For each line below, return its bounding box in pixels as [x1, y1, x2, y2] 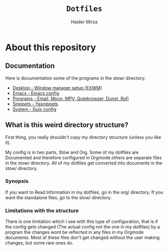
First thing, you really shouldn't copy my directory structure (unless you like [5, 134, 161, 140]
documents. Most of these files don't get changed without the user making [5, 234, 160, 240]
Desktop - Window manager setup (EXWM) [12, 85, 102, 91]
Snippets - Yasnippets [12, 101, 59, 107]
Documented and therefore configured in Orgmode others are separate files [5, 154, 162, 160]
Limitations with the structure [5, 207, 79, 214]
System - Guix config [12, 106, 57, 112]
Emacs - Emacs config [12, 90, 59, 96]
